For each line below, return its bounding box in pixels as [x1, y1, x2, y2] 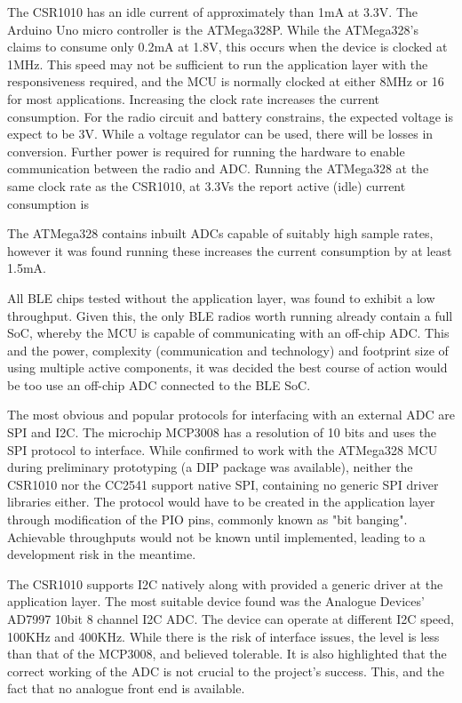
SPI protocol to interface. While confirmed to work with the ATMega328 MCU [7, 440, 438, 459]
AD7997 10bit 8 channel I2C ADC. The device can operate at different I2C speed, [7, 610, 454, 627]
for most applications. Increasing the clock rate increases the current [7, 89, 380, 108]
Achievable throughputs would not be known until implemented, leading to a [7, 527, 426, 546]
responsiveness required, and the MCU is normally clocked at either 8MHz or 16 [7, 72, 444, 91]
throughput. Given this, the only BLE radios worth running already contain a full [7, 306, 453, 324]
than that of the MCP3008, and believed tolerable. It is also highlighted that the [7, 644, 447, 663]
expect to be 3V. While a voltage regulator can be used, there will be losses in [7, 124, 434, 143]
